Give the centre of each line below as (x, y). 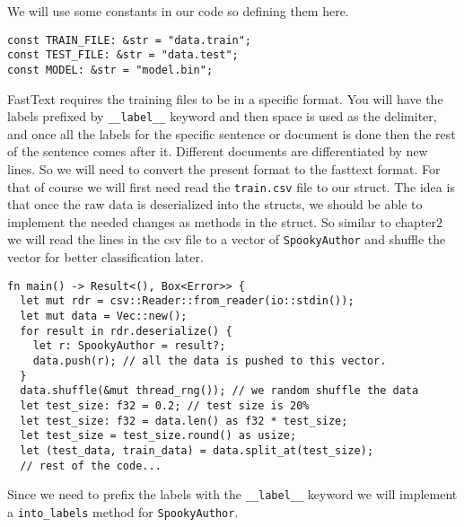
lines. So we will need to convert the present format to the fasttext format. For (224, 169)
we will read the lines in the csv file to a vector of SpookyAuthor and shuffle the (227, 239)
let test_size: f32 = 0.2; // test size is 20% (165, 405)
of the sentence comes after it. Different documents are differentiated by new (218, 151)
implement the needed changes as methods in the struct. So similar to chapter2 (225, 221)
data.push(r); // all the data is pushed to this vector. (210, 360)
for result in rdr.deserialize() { (126, 331)
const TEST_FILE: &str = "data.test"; (123, 55)
